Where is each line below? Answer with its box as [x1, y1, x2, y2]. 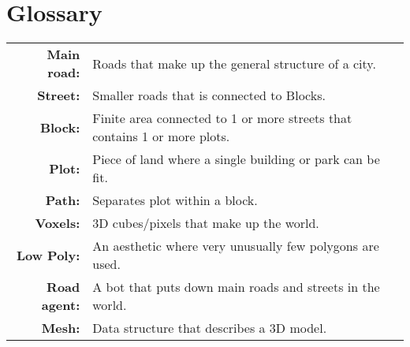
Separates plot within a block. [92, 191, 258, 210]
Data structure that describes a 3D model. [92, 319, 327, 338]
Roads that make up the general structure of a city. [92, 54, 376, 73]
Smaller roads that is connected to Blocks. [92, 86, 326, 105]
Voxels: [35, 214, 80, 233]
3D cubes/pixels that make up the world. [92, 214, 319, 233]
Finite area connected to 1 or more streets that [92, 109, 352, 128]
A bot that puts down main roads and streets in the [92, 278, 380, 297]
